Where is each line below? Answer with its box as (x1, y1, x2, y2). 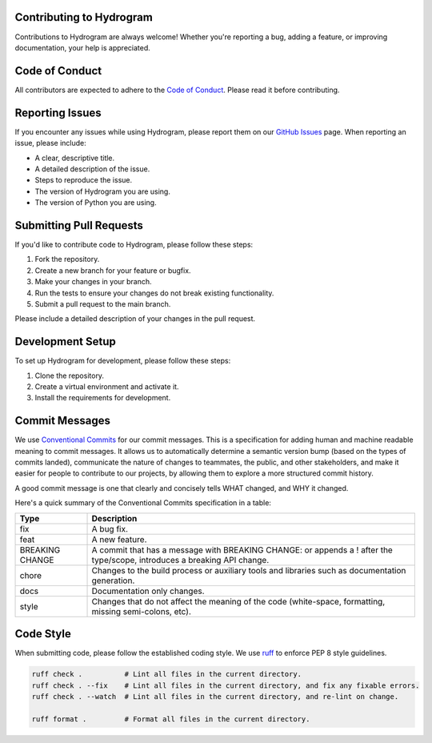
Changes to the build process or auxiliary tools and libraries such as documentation (91, 564, 406, 576)
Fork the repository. (34, 255, 100, 264)
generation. (91, 575, 135, 586)
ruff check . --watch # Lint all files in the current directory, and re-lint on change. (31, 692, 399, 701)
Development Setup (14, 335, 116, 348)
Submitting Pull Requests (14, 219, 144, 232)
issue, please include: (14, 139, 87, 148)
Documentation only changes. (91, 585, 205, 596)
